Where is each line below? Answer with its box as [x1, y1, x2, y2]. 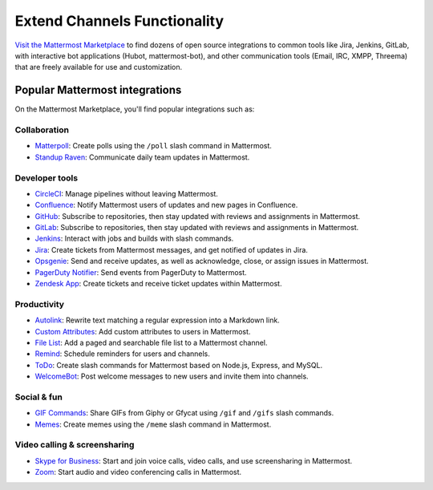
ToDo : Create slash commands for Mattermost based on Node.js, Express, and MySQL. [34, 360, 323, 370]
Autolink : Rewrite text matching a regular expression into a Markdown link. [34, 315, 280, 325]
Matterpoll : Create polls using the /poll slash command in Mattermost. [34, 141, 273, 151]
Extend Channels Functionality [14, 12, 225, 30]
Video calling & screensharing [14, 439, 135, 451]
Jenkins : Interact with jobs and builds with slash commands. [34, 233, 234, 244]
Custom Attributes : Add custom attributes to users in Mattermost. [34, 326, 251, 336]
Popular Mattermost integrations [14, 83, 182, 97]
